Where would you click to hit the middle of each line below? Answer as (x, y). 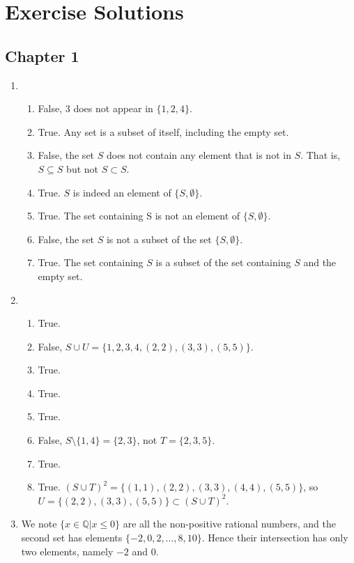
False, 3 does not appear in (95, 108)
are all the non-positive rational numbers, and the (229, 524)
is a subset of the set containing (223, 262)
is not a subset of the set (159, 239)
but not (83, 168)
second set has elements (72, 538)
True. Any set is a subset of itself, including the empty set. (163, 131)
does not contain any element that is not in (199, 155)
